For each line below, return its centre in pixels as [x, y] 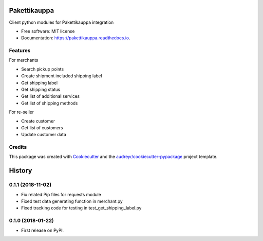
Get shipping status [41, 89]
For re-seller [21, 112]
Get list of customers [42, 128]
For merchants [24, 60]
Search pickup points [43, 69]
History [21, 171]
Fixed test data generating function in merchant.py [72, 201]
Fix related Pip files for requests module [61, 194]
